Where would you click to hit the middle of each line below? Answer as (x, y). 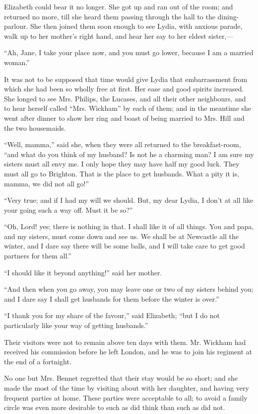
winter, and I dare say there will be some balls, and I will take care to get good (125, 246)
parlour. (16, 26)
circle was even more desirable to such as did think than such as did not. (115, 407)
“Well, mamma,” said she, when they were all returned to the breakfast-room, (123, 144)
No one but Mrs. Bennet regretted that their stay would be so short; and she (121, 378)
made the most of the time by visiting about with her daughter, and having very (127, 388)
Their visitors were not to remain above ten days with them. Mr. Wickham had (125, 342)
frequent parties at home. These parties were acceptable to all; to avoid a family (126, 397)
